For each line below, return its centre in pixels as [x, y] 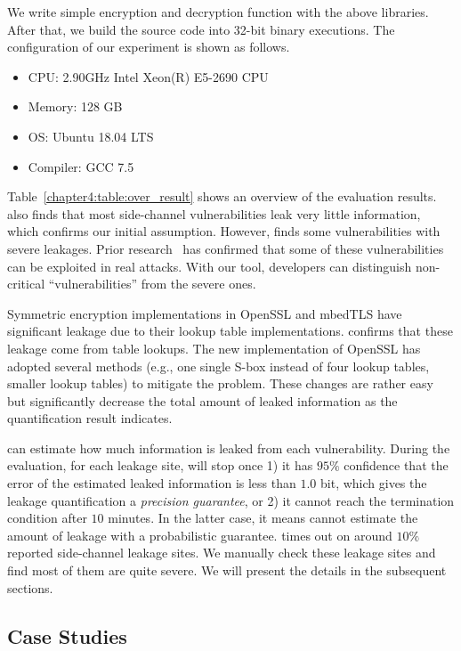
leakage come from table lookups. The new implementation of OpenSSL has [214, 348]
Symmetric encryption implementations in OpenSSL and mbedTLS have [205, 313]
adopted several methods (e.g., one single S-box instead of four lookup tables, [218, 366]
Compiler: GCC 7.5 [81, 166]
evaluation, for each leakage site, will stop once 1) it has [160, 465]
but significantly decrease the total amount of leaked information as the [202, 400]
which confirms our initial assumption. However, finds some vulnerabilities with [224, 231]
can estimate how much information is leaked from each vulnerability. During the [229, 448]
